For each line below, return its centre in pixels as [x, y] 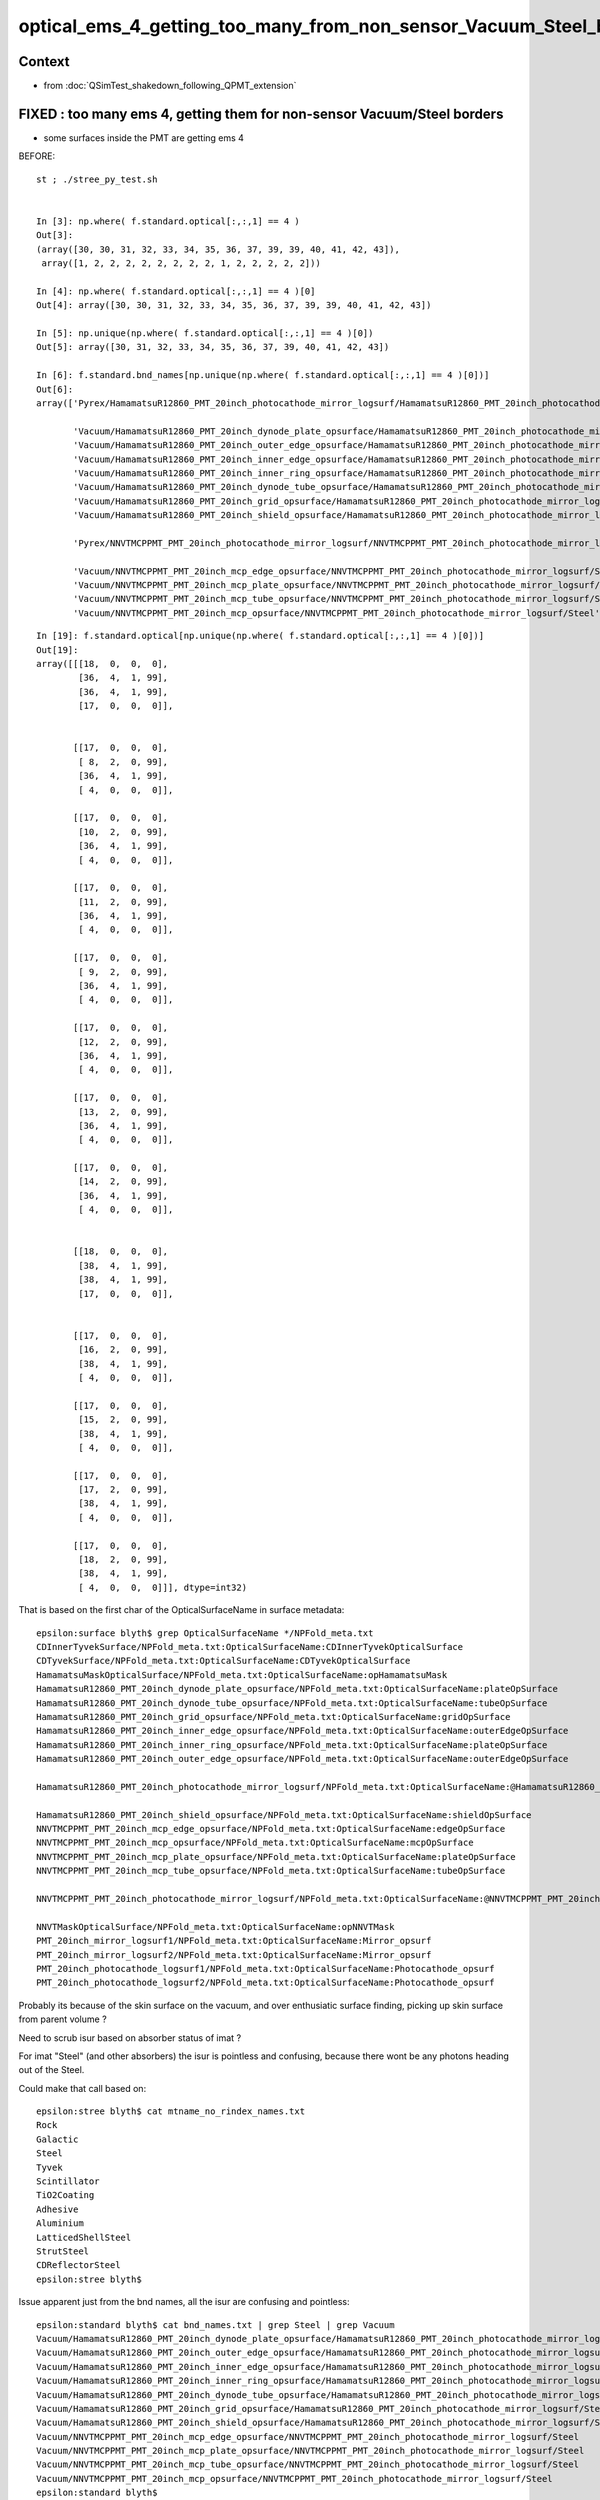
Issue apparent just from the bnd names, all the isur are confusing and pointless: [184, 2302]
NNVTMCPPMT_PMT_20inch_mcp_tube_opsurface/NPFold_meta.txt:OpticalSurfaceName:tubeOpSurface [271, 1871]
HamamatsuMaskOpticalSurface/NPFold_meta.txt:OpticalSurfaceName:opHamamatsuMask [242, 1674]
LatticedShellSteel [84, 2237]
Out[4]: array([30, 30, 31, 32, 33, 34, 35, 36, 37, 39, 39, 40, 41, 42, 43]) [234, 305]
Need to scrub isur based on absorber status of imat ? [130, 2037]
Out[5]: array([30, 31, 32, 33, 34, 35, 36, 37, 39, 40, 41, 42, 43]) [213, 347]
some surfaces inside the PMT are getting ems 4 [144, 137]
